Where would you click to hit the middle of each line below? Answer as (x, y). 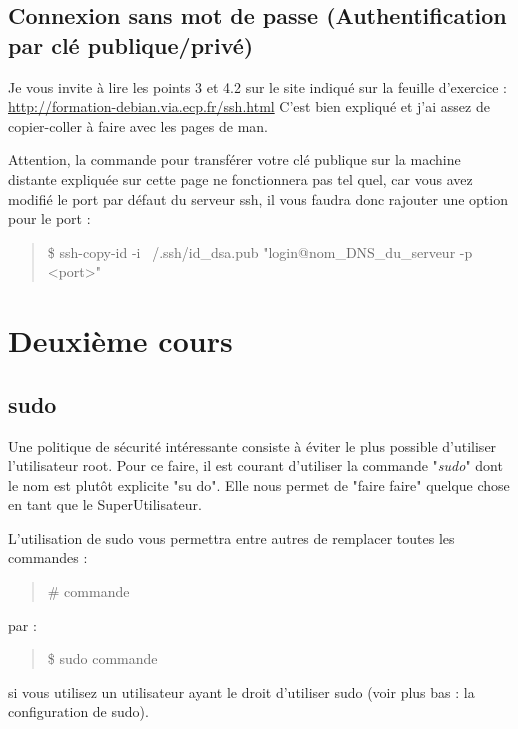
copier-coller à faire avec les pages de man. (138, 125)
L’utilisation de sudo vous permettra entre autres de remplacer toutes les (231, 537)
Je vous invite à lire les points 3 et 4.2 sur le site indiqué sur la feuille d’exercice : (257, 86)
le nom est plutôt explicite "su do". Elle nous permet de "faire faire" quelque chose (259, 484)
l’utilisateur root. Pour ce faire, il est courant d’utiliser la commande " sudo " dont (255, 465)
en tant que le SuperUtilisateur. (105, 504)
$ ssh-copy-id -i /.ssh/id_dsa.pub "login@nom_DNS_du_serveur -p (260, 251)
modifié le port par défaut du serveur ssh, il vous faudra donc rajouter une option (258, 198)
